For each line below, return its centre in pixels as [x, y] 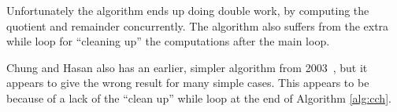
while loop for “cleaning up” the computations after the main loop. [168, 41]
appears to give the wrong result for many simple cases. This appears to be [188, 83]
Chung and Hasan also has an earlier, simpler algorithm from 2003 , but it [187, 67]
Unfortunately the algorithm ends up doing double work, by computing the [188, 10]
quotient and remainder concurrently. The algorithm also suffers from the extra [198, 25]
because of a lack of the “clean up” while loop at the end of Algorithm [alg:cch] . [199, 98]
